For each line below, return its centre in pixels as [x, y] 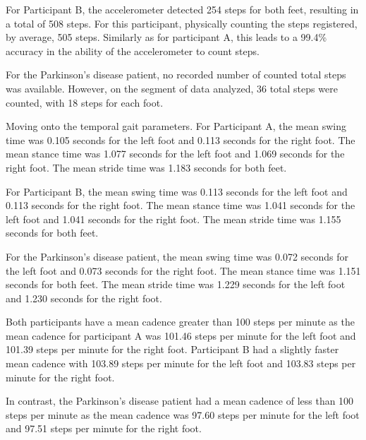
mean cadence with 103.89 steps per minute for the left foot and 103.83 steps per [181, 363]
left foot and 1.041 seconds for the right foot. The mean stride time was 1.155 [173, 219]
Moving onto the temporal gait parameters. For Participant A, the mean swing [176, 126]
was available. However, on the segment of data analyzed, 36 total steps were [172, 88]
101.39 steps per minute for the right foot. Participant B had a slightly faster [172, 349]
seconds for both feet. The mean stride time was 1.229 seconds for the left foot [176, 284]
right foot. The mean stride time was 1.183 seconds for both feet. [146, 167]
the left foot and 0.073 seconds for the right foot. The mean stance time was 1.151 [183, 270]
